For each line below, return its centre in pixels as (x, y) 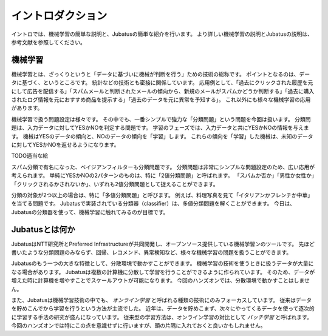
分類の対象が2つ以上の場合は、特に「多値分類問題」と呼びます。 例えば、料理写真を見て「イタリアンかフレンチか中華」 (162, 195)
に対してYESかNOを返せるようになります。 (65, 144)
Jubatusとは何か (43, 230)
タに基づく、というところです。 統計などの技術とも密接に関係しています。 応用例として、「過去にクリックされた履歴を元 (162, 82)
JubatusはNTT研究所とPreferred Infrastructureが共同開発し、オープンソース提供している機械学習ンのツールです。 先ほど (163, 244)
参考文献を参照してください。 (49, 42)
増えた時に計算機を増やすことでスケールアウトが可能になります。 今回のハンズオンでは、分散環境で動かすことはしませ (160, 281)
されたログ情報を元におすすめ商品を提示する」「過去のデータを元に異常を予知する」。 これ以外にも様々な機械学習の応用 (161, 99)
